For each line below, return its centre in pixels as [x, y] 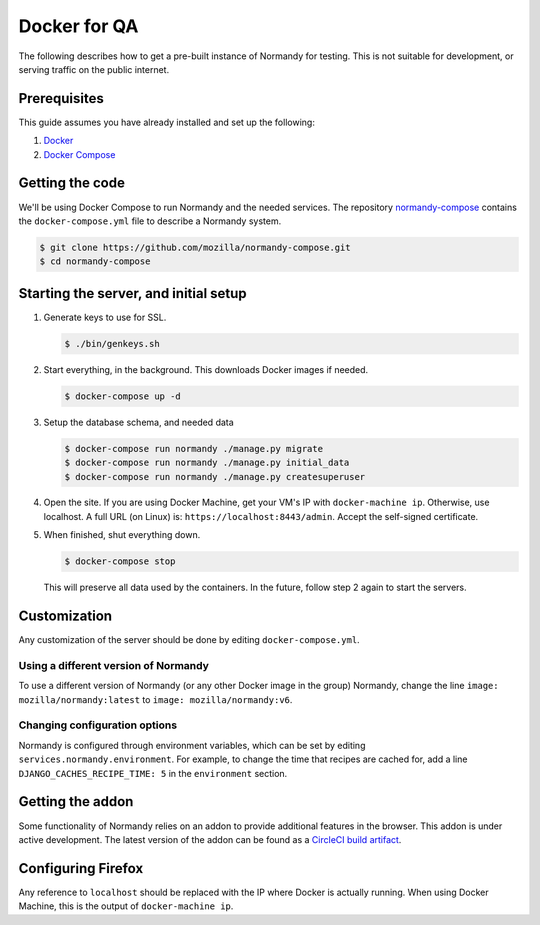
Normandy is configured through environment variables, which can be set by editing [192, 745]
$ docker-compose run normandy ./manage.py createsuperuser [215, 476]
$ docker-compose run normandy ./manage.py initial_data [207, 463]
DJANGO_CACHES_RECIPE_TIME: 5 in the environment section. [153, 773]
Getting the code [71, 183]
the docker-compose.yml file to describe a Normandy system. [150, 221]
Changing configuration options [98, 725]
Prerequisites [61, 98]
